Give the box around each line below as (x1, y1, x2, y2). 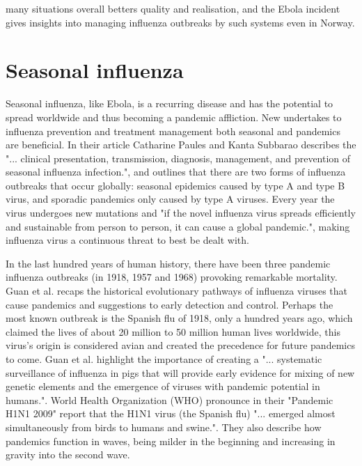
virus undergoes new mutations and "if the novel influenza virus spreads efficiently (6, 205, 356, 220)
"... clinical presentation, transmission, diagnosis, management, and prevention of (6, 150, 351, 165)
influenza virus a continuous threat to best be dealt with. (6, 233, 249, 247)
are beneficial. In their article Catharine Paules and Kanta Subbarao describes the (6, 137, 356, 152)
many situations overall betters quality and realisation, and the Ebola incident (6, 1, 340, 15)
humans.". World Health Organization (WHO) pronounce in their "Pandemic (6, 392, 333, 407)
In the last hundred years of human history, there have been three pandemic (6, 256, 331, 270)
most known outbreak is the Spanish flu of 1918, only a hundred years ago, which (6, 311, 353, 325)
